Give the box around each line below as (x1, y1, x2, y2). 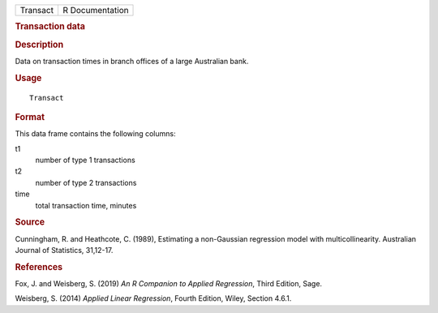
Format (15, 111, 45, 122)
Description (15, 39, 64, 50)
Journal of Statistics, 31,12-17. (15, 246, 114, 255)
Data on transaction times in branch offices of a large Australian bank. (15, 56, 249, 66)
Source (15, 217, 45, 228)
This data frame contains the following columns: (15, 129, 176, 139)
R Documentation (62, 5, 129, 15)
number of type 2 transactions (35, 178, 137, 187)
